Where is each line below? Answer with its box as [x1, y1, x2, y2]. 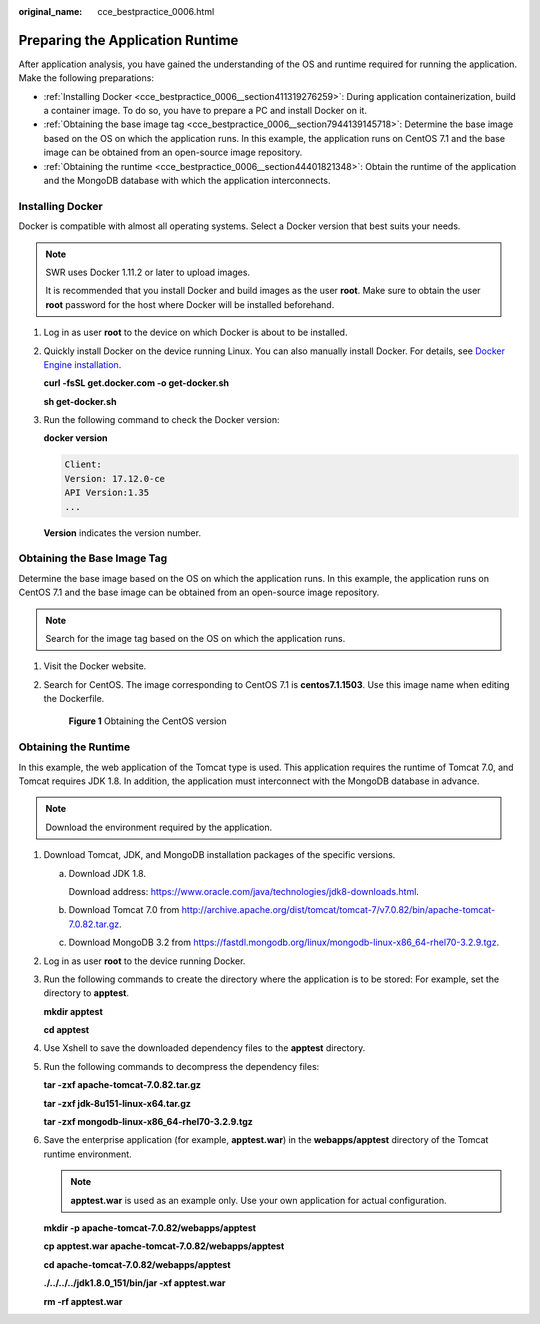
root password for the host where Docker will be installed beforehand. [45, 298, 335, 310]
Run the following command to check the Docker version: [43, 414, 280, 426]
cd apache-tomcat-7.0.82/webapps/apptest [43, 1258, 231, 1270]
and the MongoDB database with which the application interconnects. [43, 175, 331, 187]
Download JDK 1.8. [68, 867, 147, 879]
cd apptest [43, 1024, 90, 1036]
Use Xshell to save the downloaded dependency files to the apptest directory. [43, 1042, 366, 1054]
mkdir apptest [43, 1005, 104, 1017]
